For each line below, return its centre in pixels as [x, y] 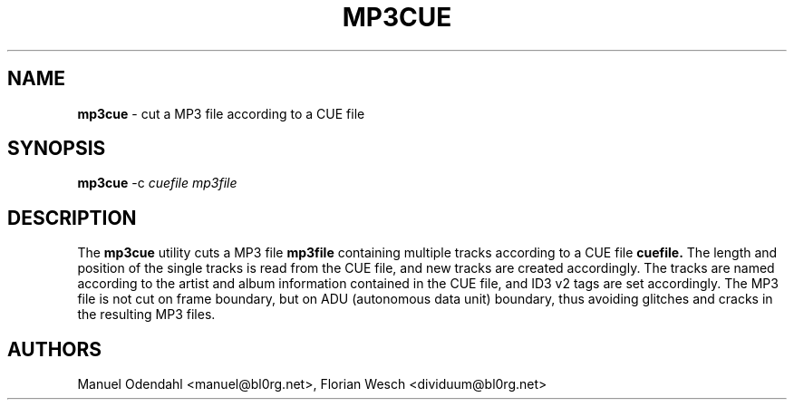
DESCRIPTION [72, 218]
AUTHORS [55, 349]
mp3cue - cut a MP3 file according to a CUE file [221, 113]
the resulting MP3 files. [146, 315]
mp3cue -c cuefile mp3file [157, 183]
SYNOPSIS [57, 149]
